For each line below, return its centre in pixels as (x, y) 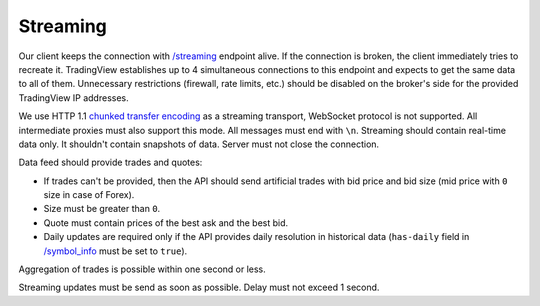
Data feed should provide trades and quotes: (110, 162)
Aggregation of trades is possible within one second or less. (142, 269)
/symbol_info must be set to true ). (115, 251)
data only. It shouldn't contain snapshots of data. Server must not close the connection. (199, 144)
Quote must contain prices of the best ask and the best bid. (166, 222)
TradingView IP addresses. (73, 97)
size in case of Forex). (89, 195)
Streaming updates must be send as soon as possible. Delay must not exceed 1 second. (199, 287)
